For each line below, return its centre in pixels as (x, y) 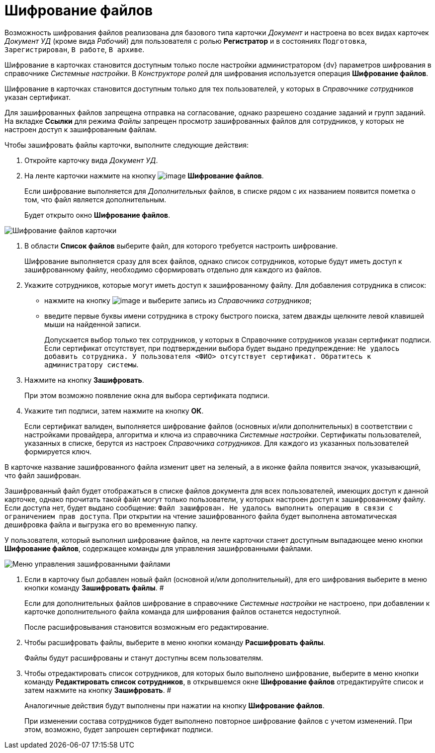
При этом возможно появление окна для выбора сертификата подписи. (147, 395)
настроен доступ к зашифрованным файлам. (81, 129)
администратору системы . (91, 364)
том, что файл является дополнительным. (95, 199)
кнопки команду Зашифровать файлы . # (94, 587)
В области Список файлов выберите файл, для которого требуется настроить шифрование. (181, 246)
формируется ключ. (58, 451)
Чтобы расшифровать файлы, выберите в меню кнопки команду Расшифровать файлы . (175, 642)
